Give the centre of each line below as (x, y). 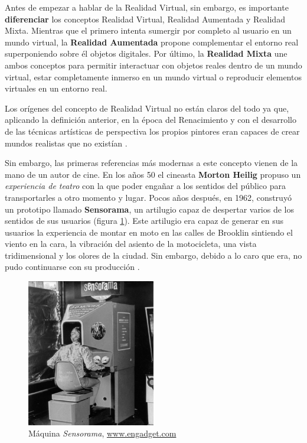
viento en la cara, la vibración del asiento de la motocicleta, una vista (131, 244)
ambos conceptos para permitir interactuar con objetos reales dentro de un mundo (153, 65)
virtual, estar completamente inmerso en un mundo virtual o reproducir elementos (153, 76)
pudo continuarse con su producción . (72, 267)
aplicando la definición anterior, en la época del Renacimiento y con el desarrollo (151, 120)
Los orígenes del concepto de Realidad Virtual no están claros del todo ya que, (147, 108)
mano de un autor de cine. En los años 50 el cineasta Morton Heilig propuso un (153, 174)
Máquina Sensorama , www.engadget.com (102, 433)
